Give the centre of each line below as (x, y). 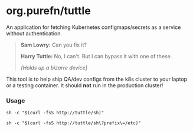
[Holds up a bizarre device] (54, 67)
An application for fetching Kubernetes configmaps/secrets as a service (94, 27)
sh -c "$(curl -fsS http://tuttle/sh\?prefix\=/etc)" (74, 123)
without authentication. (34, 33)
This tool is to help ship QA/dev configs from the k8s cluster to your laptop (97, 79)
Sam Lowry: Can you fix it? (54, 45)
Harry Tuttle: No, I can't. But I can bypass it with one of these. (96, 56)
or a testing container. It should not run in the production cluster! (85, 85)
